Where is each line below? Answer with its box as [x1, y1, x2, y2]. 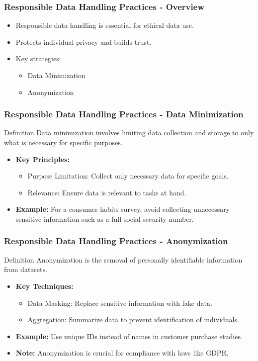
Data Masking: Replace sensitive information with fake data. [27, 297, 212, 308]
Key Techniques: [15, 280, 74, 291]
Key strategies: [15, 53, 61, 64]
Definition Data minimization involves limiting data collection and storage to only [4, 127, 254, 138]
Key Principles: [15, 154, 70, 164]
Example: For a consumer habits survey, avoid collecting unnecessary [15, 204, 230, 214]
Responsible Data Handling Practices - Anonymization [4, 235, 228, 247]
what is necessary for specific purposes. [4, 137, 123, 147]
